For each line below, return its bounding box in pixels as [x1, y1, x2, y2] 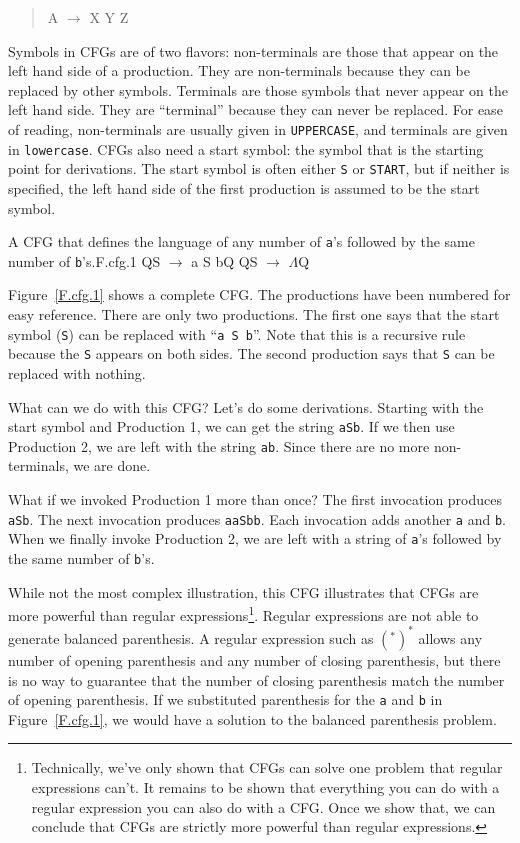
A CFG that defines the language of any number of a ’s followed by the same [8, 231, 475, 252]
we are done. [73, 455, 151, 476]
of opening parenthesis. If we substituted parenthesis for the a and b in [8, 689, 443, 710]
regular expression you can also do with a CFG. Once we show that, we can [31, 796, 496, 817]
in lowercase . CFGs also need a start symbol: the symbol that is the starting [8, 138, 484, 159]
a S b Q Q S [191, 250, 258, 271]
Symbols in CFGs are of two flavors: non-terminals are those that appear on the [8, 40, 499, 61]
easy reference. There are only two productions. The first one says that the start [8, 304, 500, 325]
